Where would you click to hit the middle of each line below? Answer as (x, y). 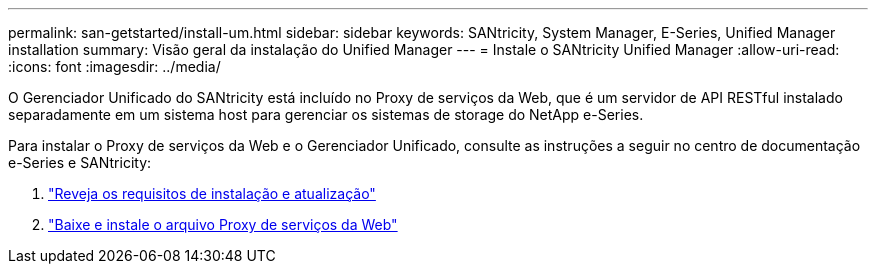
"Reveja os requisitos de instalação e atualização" (212, 193)
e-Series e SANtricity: (80, 162)
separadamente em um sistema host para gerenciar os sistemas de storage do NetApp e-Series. (326, 114)
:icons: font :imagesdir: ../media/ (114, 66)
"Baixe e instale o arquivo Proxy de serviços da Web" (223, 224)
